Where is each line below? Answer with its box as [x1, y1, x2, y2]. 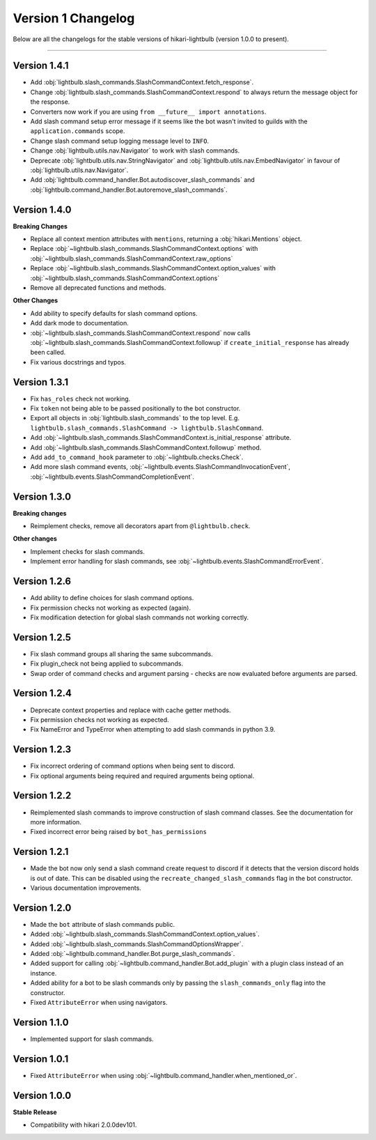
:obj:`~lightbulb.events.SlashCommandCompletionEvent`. [30, 472, 195, 481]
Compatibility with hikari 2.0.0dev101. [30, 1120, 137, 1129]
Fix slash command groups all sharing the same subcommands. [30, 649, 213, 658]
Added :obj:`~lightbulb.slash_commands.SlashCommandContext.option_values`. [30, 930, 260, 939]
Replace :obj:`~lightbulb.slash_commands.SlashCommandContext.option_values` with [30, 264, 276, 272]
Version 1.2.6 [13, 576, 72, 587]
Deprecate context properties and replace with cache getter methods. [30, 706, 231, 714]
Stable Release [13, 1108, 57, 1116]
